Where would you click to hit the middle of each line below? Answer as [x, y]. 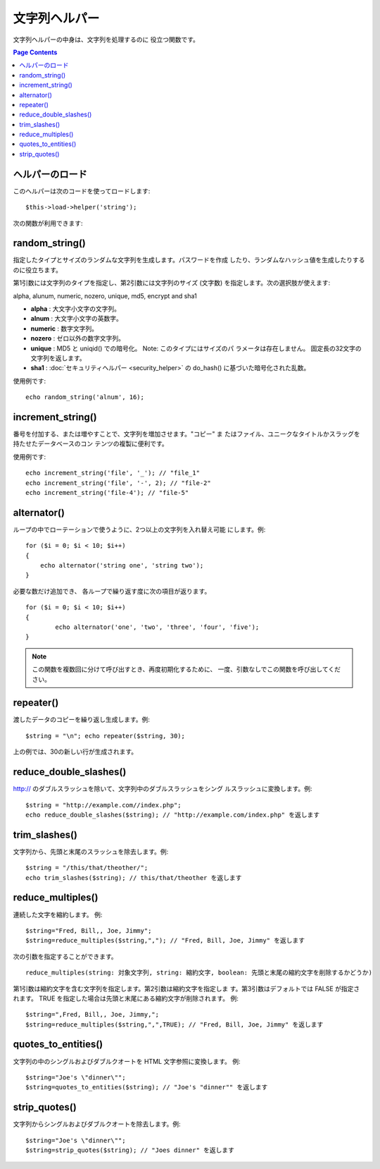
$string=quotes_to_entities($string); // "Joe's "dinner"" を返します [147, 1087]
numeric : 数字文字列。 [64, 329]
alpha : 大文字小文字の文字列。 [76, 309]
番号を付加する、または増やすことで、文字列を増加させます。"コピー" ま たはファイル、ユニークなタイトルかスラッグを [186, 434]
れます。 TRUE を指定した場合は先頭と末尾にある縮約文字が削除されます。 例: [126, 998]
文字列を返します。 [58, 358]
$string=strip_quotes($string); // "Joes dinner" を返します [130, 1150]
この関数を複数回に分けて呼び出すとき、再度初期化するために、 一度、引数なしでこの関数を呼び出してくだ [186, 669]
